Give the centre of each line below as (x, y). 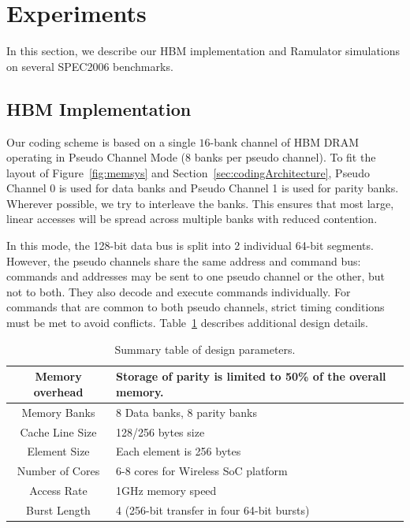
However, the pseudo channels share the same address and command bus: (184, 260)
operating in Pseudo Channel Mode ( (96, 157)
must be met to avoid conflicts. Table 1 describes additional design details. (188, 323)
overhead (58, 391)
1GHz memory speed (166, 491)
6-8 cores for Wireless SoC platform (202, 471)
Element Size (58, 451)
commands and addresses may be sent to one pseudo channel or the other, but (196, 276)
